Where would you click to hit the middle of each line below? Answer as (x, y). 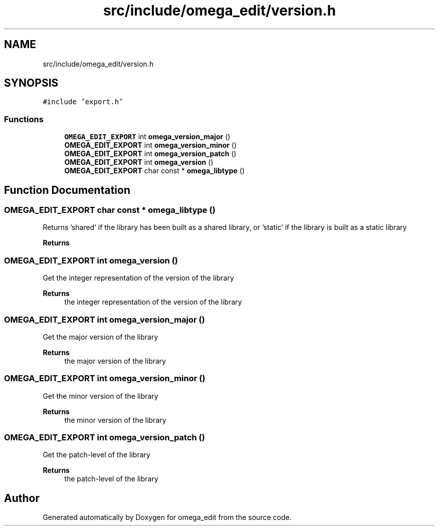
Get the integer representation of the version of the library (138, 278)
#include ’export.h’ (83, 102)
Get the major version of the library (100, 337)
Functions (24, 119)
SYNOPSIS (31, 83)
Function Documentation (67, 190)
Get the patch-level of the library (96, 455)
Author (22, 498)
